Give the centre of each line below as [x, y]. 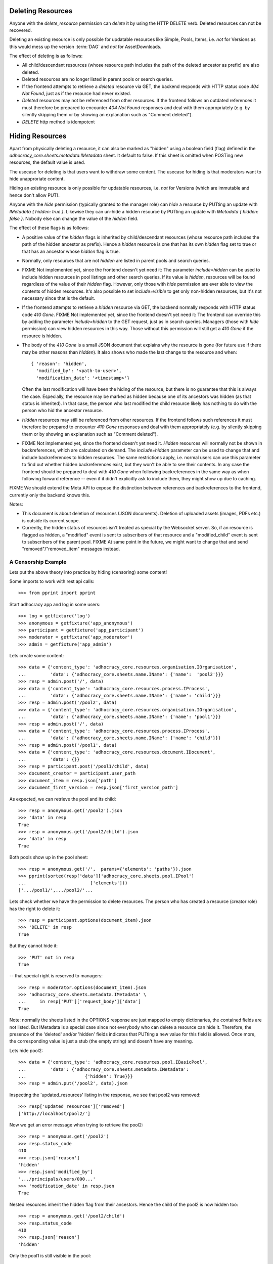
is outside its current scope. [51, 520]
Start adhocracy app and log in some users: [55, 604]
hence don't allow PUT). [35, 195]
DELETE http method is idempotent [58, 122]
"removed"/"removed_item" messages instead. [71, 549]
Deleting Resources [41, 11]
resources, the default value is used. [47, 162]
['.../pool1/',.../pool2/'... [56, 890]
